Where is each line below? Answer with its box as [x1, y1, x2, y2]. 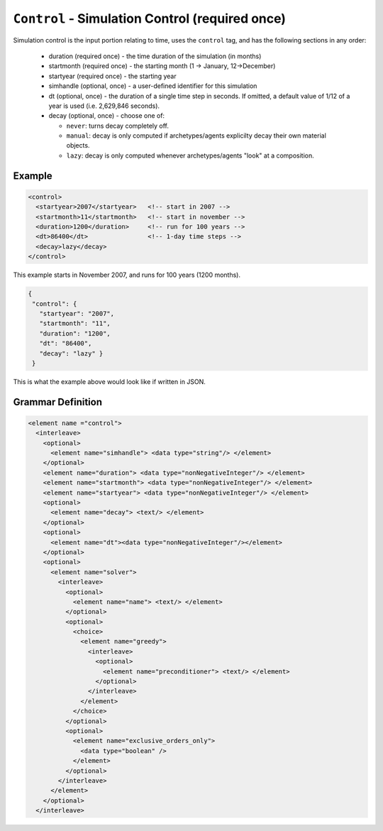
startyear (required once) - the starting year [48, 72, 177, 80]
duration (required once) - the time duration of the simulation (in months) [48, 52, 262, 60]
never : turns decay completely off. [66, 121, 170, 130]
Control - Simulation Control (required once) [13, 11, 287, 26]
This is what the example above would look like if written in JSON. [13, 377, 206, 386]
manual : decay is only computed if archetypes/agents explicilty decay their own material [66, 131, 326, 140]
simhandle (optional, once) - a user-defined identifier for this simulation [48, 82, 257, 90]
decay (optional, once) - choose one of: [48, 111, 165, 120]
